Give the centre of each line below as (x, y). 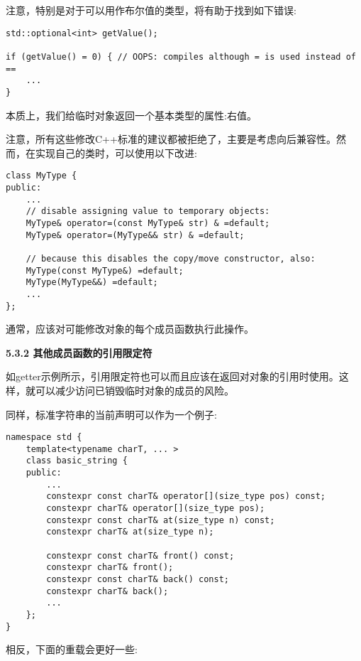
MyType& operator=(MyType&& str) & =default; (135, 235)
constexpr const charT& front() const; (140, 555)
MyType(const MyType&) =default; (105, 270)
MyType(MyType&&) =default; (92, 283)
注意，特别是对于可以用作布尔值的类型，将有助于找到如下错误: (151, 10)
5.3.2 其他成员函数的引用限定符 (79, 352)
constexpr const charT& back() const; (138, 580)
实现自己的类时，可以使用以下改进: (116, 152)
